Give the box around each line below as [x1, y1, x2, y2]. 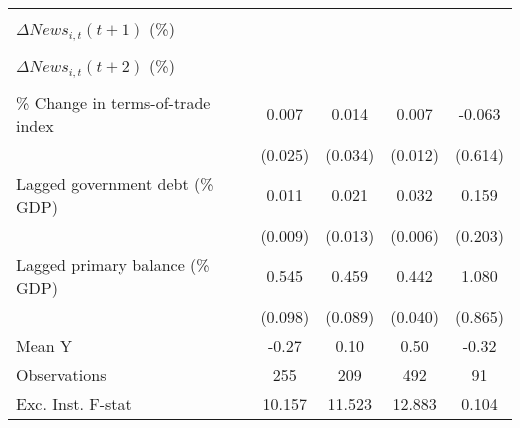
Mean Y [16, 333, 73, 357]
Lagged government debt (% [16, 171, 214, 195]
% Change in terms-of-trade [16, 90, 211, 114]
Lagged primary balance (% [16, 252, 210, 276]
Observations [16, 362, 107, 386]
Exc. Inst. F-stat [16, 391, 132, 415]
